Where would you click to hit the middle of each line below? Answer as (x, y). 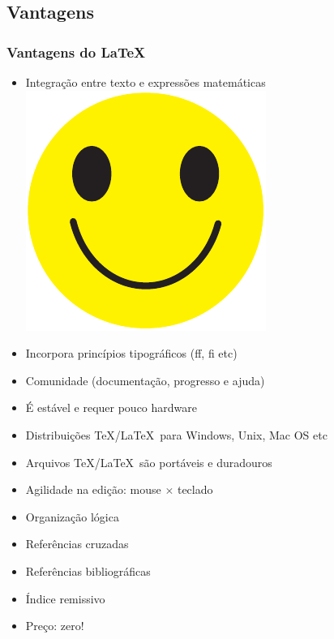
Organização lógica (72, 516)
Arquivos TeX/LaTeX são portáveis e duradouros (149, 462)
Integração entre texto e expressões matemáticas (146, 82)
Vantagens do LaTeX (76, 51)
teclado (195, 489)
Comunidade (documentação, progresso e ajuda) (145, 380)
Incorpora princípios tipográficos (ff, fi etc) (131, 353)
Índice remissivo (65, 598)
